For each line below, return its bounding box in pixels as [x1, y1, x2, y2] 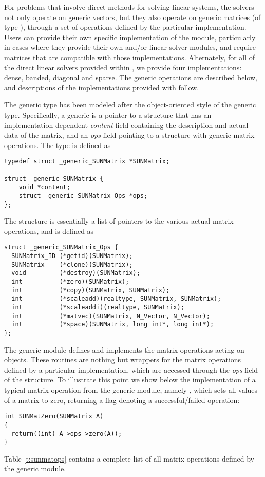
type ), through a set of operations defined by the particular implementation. [4, 22, 247, 32]
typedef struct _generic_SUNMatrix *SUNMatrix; [4, 158, 170, 166]
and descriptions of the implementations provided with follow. [4, 82, 199, 93]
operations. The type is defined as [4, 139, 111, 150]
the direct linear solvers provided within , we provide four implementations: [4, 62, 242, 72]
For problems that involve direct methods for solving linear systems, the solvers [4, 2, 254, 12]
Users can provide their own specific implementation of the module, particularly [4, 31, 256, 42]
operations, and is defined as [4, 225, 94, 236]
